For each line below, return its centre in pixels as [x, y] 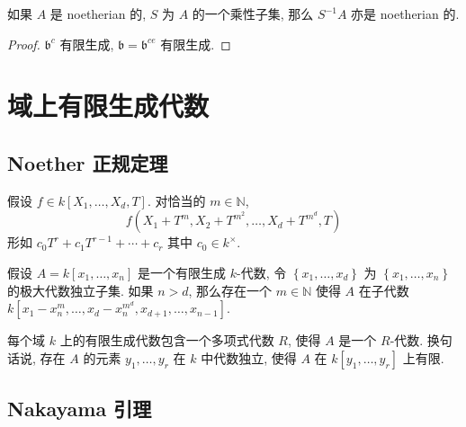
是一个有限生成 [182, 272]
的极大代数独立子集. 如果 [81, 290]
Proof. [24, 44]
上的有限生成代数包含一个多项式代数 [167, 340]
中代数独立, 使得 [249, 357]
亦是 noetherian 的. [405, 13]
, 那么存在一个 [230, 290]
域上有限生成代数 [108, 106]
